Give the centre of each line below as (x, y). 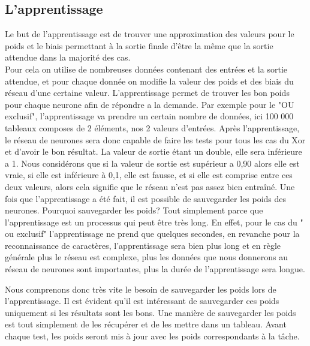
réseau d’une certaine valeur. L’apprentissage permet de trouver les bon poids (147, 93)
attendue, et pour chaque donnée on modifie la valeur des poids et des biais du (149, 81)
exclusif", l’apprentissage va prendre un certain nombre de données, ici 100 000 (149, 116)
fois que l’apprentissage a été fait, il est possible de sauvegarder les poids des (146, 198)
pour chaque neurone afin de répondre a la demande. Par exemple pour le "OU (150, 104)
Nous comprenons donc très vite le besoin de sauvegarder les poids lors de (141, 289)
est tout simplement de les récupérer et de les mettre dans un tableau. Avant (146, 324)
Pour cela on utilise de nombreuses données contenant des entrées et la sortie (146, 69)
